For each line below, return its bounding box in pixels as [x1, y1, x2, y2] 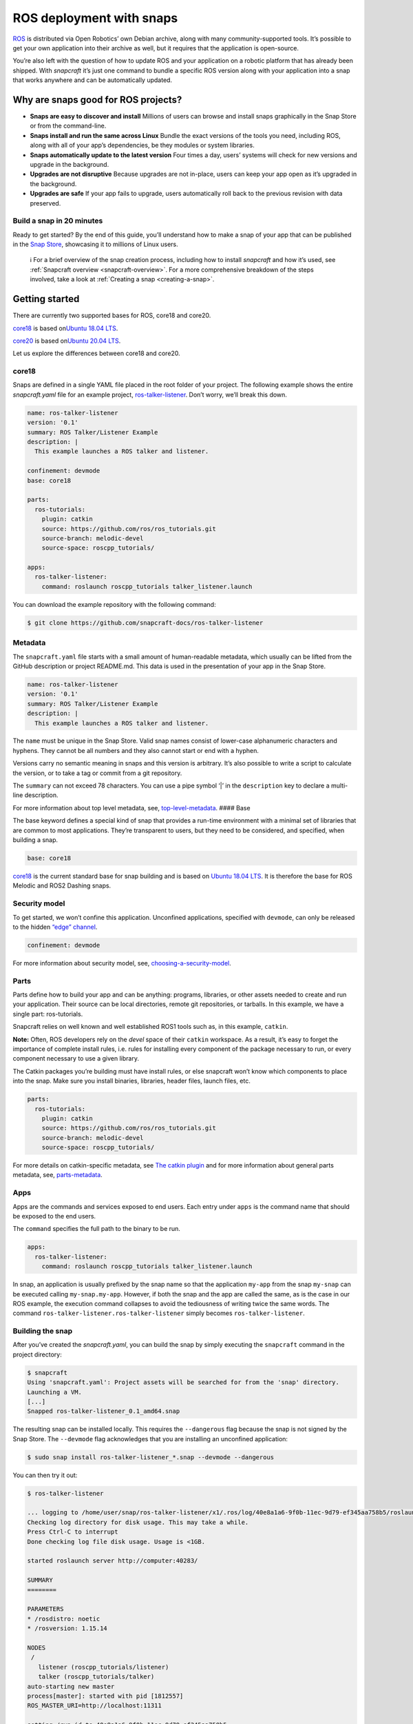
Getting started [12, 293, 80, 305]
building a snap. [12, 836, 59, 844]
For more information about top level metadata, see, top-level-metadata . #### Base [12, 803, 251, 812]
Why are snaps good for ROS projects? [12, 94, 182, 106]
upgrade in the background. [30, 160, 109, 168]
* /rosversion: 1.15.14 [27, 1625, 108, 1632]
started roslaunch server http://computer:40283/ [27, 1557, 198, 1565]
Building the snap [12, 1326, 73, 1336]
